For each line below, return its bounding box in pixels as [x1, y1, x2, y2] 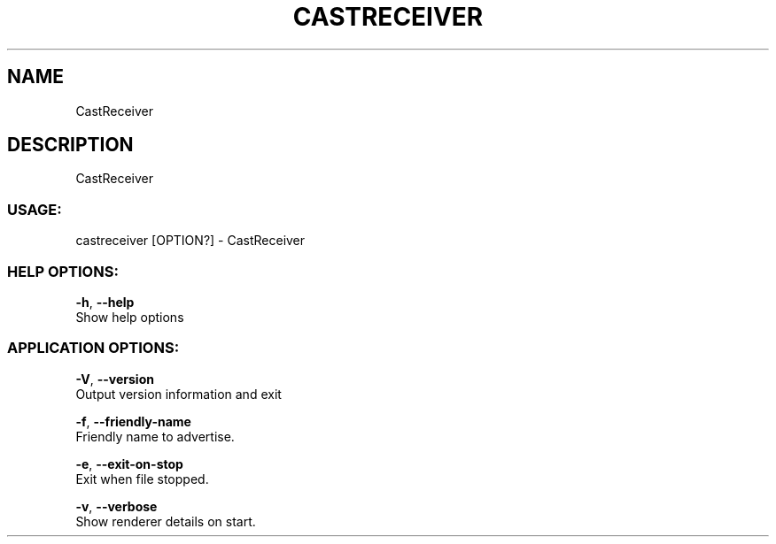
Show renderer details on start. [75, 513, 256, 529]
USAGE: [7, 200, 62, 218]
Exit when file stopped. [75, 471, 209, 487]
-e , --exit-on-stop [75, 456, 183, 471]
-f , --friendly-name [75, 413, 191, 429]
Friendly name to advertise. [75, 428, 235, 444]
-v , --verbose [75, 498, 158, 514]
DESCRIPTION [7, 134, 134, 157]
